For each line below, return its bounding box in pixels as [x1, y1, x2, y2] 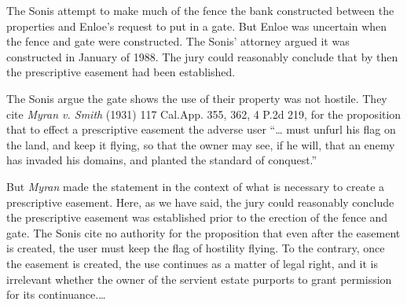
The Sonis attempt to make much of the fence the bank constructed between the [6, 2, 394, 18]
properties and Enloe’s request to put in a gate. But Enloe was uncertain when [6, 17, 387, 34]
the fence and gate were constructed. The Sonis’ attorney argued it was [6, 33, 350, 50]
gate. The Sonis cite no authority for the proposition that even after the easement [6, 224, 401, 241]
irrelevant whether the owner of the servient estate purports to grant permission [6, 270, 392, 287]
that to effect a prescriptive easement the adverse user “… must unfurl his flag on [6, 121, 396, 138]
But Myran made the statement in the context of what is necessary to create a [6, 178, 385, 194]
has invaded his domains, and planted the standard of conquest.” [6, 152, 317, 168]
